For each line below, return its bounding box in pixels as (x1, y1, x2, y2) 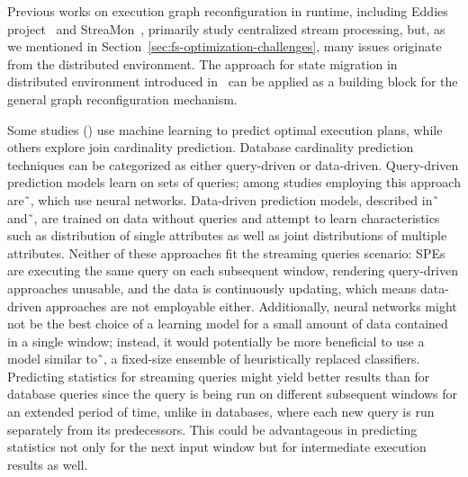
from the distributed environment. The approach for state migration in (7, 54, 398, 73)
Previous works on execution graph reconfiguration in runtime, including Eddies (7, 2, 448, 20)
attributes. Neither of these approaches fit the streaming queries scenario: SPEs (7, 243, 445, 262)
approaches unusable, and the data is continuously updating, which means (7, 278, 417, 297)
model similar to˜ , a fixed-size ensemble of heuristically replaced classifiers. (7, 349, 420, 368)
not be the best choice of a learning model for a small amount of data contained (7, 314, 448, 333)
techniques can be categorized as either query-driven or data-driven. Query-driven (7, 155, 459, 174)
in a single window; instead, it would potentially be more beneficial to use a (7, 331, 425, 350)
